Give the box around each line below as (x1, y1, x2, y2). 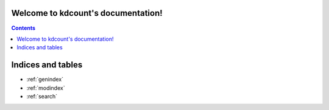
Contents (11, 24, 36, 32)
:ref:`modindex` (26, 84, 65, 91)
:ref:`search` (26, 92, 58, 100)
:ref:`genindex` (26, 76, 64, 83)
